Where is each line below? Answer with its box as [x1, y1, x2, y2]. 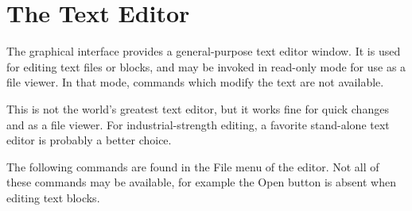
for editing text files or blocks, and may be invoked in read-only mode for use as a [6, 58, 406, 75]
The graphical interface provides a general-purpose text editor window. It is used [6, 43, 401, 59]
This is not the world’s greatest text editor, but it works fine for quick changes [6, 100, 389, 117]
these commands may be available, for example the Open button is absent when [6, 174, 396, 190]
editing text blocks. [6, 189, 100, 205]
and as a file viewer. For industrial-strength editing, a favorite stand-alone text [6, 116, 390, 132]
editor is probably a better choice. [6, 132, 172, 148]
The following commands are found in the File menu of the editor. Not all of [6, 158, 379, 175]
